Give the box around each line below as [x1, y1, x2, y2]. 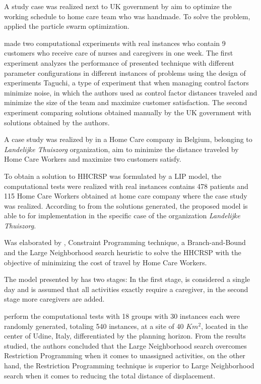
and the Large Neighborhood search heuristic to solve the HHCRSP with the [4, 247, 241, 258]
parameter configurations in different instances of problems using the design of [4, 67, 246, 78]
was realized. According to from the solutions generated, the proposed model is [4, 200, 248, 211]
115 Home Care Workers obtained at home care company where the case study [4, 190, 247, 201]
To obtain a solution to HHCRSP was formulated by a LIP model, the [4, 170, 222, 181]
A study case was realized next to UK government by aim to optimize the [4, 1, 232, 11]
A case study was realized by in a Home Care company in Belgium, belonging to [4, 134, 252, 145]
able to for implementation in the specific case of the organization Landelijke [4, 210, 240, 221]
